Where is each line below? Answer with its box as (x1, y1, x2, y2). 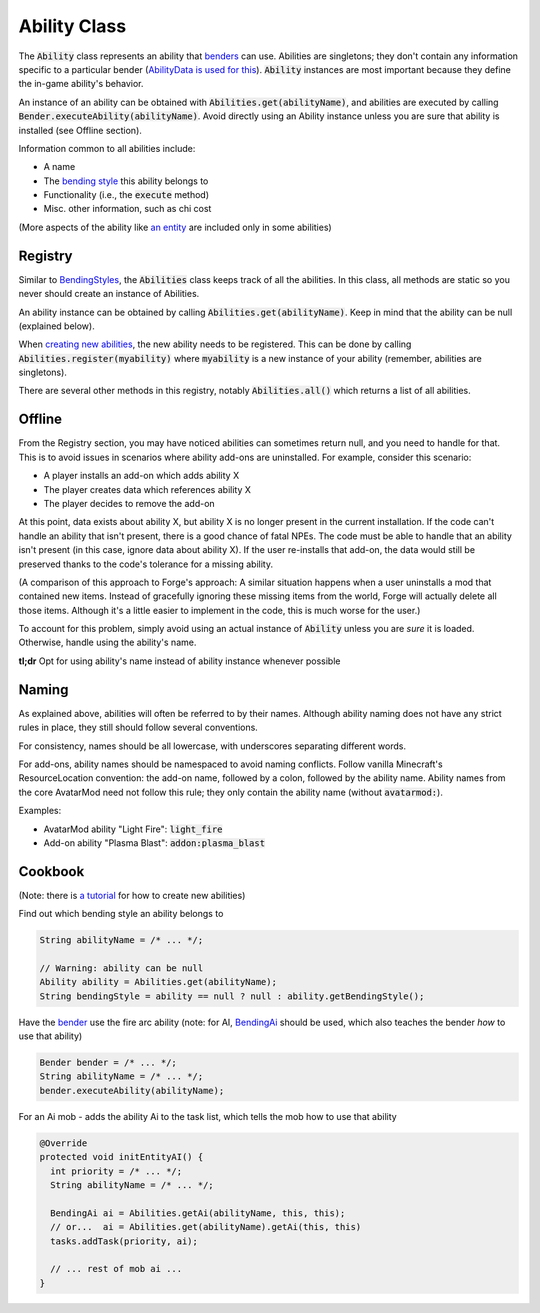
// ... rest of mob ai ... (50, 1263, 183, 1275)
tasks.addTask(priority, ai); (50, 1235, 199, 1247)
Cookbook (18, 863, 85, 880)
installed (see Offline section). (18, 124, 142, 136)
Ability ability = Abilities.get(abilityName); (39, 976, 277, 988)
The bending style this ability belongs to (43, 175, 209, 187)
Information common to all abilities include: (18, 142, 196, 154)
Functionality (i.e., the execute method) (43, 189, 210, 201)
